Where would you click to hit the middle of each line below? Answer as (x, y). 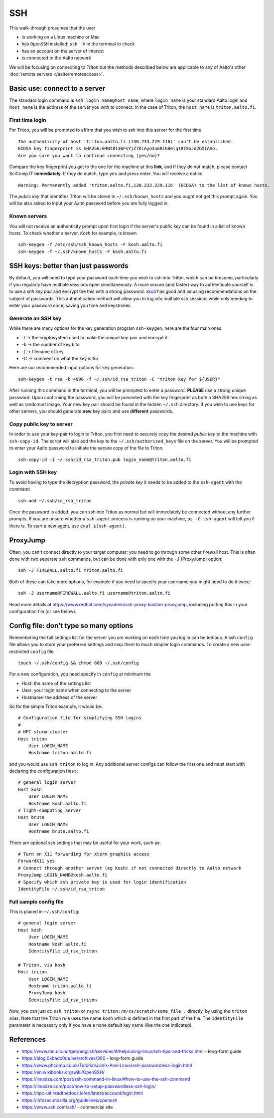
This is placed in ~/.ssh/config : (44, 912)
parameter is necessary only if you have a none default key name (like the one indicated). (101, 1025)
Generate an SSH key (35, 318)
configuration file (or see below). (43, 611)
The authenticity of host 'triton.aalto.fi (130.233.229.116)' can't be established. (126, 141)
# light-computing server (50, 810)
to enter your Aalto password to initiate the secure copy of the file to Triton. (86, 448)
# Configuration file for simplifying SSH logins (80, 718)
